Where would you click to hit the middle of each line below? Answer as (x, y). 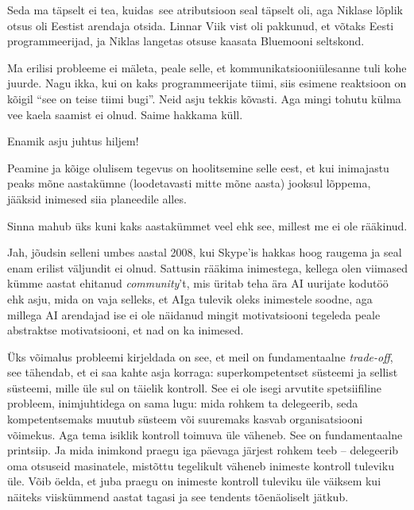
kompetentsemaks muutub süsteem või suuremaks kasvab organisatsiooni (185, 419)
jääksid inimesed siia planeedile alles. (97, 198)
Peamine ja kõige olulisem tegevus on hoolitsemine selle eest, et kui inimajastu (198, 167)
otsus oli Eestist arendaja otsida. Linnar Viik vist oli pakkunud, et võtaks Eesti (201, 25)
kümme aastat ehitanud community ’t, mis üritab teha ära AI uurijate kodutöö (198, 283)
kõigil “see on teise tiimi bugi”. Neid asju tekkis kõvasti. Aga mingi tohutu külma (204, 98)
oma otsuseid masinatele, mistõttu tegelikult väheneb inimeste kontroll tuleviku (201, 465)
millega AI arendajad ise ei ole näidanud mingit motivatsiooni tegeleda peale (194, 314)
